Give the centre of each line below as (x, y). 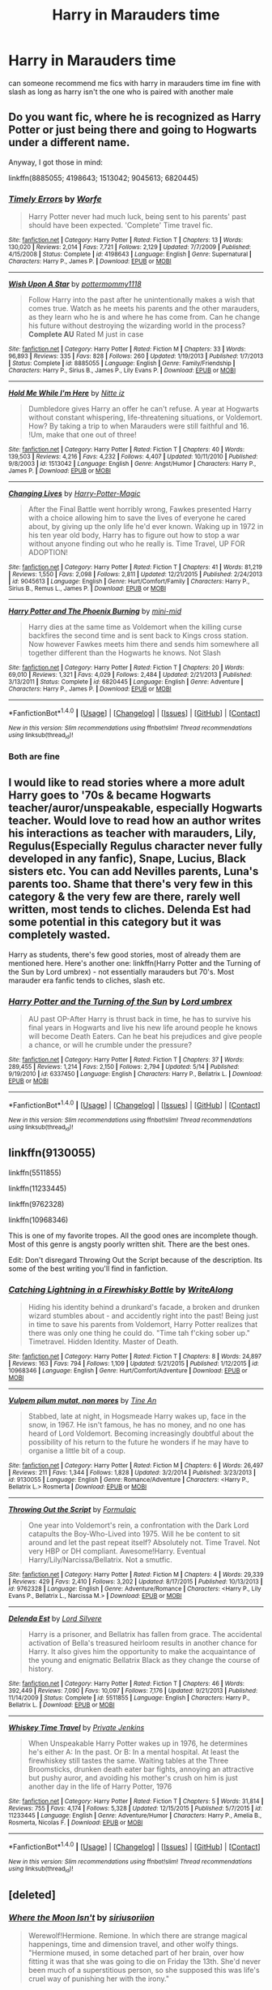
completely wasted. (59, 935)
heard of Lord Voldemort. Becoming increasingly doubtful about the (141, 1433)
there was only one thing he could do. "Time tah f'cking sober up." (139, 1333)
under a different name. (69, 142)
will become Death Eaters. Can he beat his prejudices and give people (145, 1036)
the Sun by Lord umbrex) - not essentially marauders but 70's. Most (121, 971)
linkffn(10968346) (38, 1220)
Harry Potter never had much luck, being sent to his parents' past (137, 217)
